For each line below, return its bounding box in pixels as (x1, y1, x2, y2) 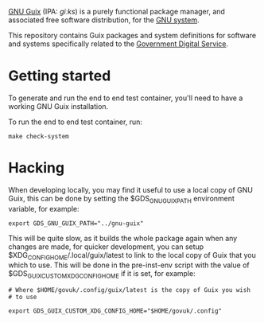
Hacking (8, 159, 65, 177)
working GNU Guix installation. (8, 101, 109, 111)
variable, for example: (8, 204, 80, 213)
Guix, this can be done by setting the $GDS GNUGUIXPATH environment (8, 193, 235, 205)
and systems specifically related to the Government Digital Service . (8, 39, 229, 49)
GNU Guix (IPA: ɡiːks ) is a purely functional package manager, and (8, 7, 225, 16)
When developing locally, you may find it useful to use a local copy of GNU (8, 185, 253, 194)
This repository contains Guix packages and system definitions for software (8, 31, 257, 40)
